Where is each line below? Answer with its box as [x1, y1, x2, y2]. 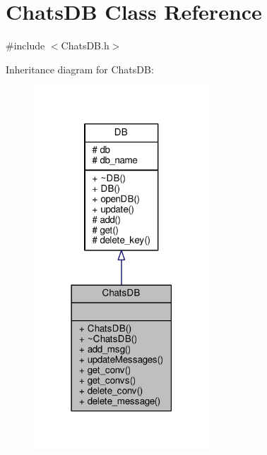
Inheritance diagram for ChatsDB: [6, 61, 154, 76]
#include [6, 38, 45, 53]
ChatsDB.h [61, 38, 109, 53]
